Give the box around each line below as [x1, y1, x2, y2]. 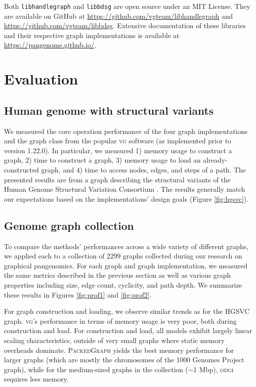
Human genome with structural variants [4, 102, 213, 118]
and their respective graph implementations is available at [4, 30, 180, 40]
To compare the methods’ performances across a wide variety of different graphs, [4, 241, 249, 251]
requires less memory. [4, 374, 69, 384]
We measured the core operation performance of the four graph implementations [4, 126, 248, 136]
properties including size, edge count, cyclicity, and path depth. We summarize [4, 279, 242, 290]
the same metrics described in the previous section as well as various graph [4, 270, 231, 280]
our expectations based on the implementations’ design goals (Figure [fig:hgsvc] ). [4, 193, 249, 204]
